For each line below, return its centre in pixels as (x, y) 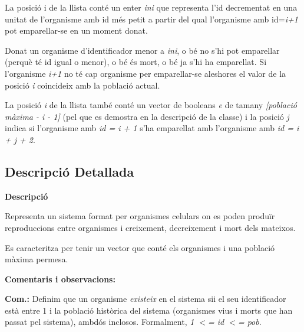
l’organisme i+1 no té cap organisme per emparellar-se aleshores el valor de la (146, 73)
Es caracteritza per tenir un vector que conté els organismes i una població (140, 247)
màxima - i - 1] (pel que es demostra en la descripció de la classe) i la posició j (147, 116)
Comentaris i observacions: (60, 279)
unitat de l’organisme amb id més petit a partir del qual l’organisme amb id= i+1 (151, 19)
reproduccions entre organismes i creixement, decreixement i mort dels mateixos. (150, 227)
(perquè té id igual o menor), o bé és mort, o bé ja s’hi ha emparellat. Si (136, 62)
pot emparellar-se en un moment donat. (76, 30)
